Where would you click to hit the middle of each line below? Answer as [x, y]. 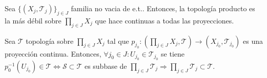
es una [253, 41]
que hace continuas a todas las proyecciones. [165, 20]
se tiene [173, 53]
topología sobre [50, 41]
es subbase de [106, 66]
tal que [118, 41]
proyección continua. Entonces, [53, 53]
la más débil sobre [33, 20]
